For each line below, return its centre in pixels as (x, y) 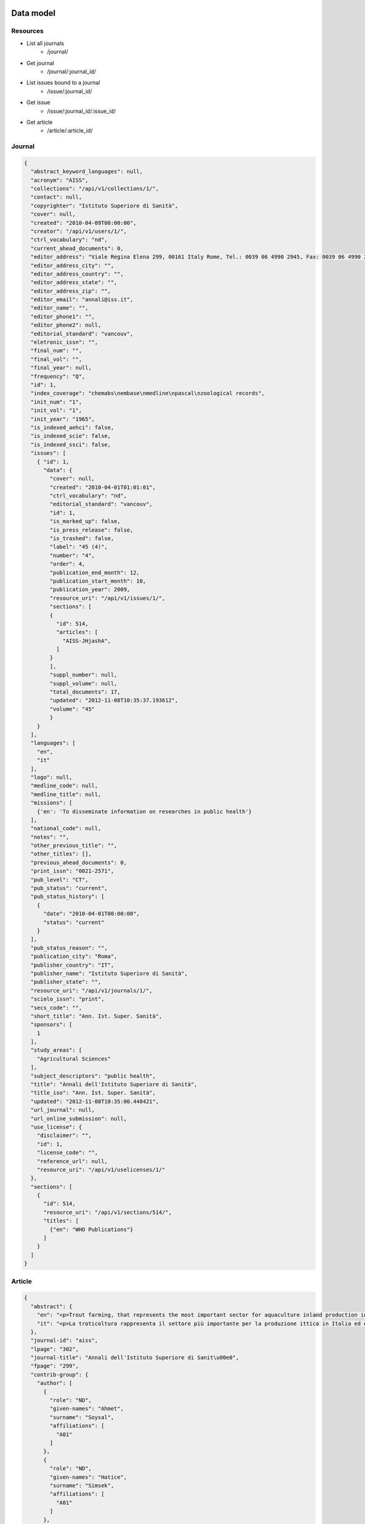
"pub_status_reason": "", (69, 948)
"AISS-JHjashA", (87, 641)
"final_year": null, (61, 368)
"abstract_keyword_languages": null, (87, 172)
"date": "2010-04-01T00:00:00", (92, 914)
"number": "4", (72, 555)
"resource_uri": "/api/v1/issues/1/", (107, 598)
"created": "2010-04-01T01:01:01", (103, 487)
